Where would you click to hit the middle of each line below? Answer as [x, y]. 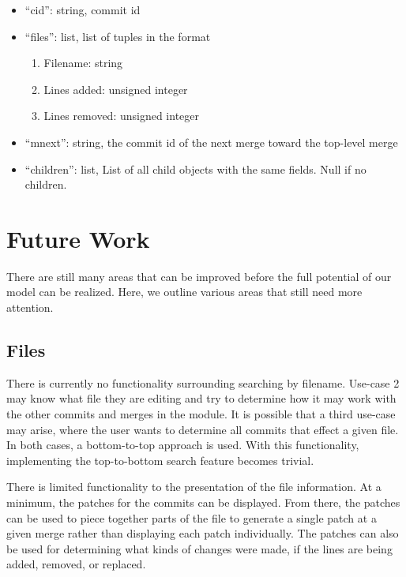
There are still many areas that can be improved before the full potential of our [199, 276]
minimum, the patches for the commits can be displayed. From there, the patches [203, 502]
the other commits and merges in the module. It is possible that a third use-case [201, 414]
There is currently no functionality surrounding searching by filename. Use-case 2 [203, 382]
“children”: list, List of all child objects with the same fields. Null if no [195, 169]
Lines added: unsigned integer [116, 89]
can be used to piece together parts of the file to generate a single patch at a [192, 517]
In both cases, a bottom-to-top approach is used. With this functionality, [183, 445]
